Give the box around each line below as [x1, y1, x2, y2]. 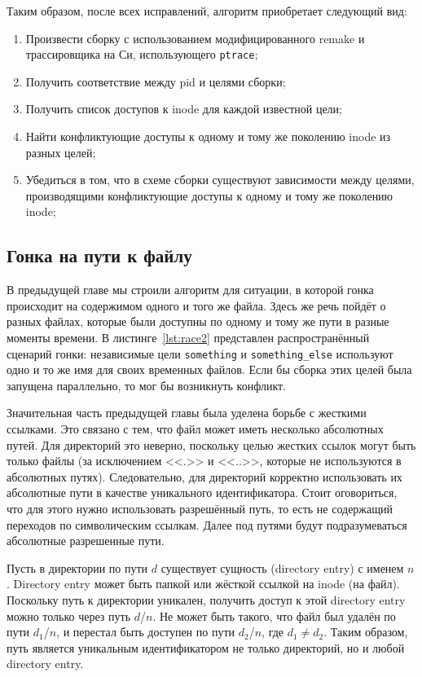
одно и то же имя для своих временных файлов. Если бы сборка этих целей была [7, 361, 412, 378]
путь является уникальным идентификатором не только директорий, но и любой [7, 639, 405, 656]
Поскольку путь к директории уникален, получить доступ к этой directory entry [7, 591, 406, 608]
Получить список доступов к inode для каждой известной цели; [25, 100, 342, 117]
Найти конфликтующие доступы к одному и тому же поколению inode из [25, 128, 391, 145]
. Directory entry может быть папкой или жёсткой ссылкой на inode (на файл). [7, 575, 400, 592]
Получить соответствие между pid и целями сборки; [25, 73, 286, 90]
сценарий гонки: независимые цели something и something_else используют [7, 345, 393, 362]
